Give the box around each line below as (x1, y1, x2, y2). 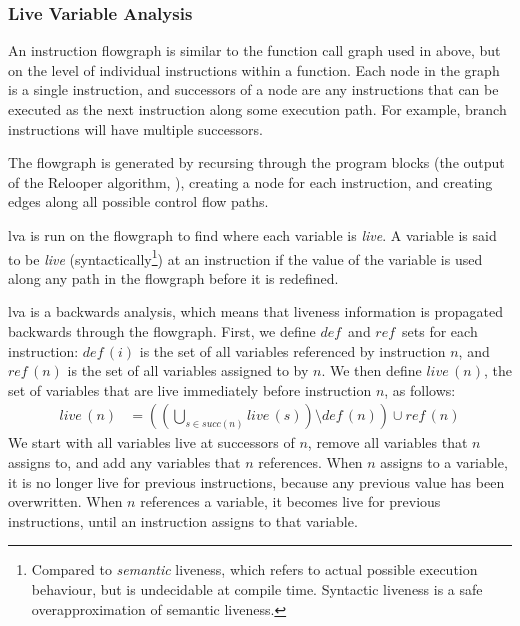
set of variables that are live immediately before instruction (8, 379, 372, 400)
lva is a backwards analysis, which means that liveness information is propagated (8, 301, 503, 322)
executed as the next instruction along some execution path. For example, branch (8, 99, 507, 119)
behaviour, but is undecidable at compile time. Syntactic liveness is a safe (31, 578, 483, 599)
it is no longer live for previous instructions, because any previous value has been (8, 471, 505, 492)
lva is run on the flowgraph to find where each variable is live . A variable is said (8, 224, 497, 245)
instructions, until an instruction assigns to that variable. (8, 510, 358, 531)
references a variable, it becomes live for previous (140, 491, 441, 512)
